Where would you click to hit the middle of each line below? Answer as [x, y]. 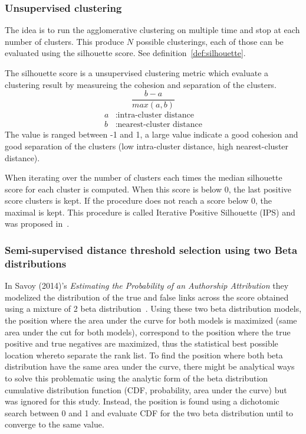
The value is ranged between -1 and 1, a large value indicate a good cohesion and [152, 134]
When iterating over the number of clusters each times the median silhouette [144, 177]
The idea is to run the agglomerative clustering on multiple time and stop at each [152, 30]
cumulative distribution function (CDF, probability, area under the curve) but [146, 389]
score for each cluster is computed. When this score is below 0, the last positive [148, 189]
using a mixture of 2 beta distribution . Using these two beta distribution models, [153, 309]
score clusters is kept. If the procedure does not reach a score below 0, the [138, 200]
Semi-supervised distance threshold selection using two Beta [151, 249]
